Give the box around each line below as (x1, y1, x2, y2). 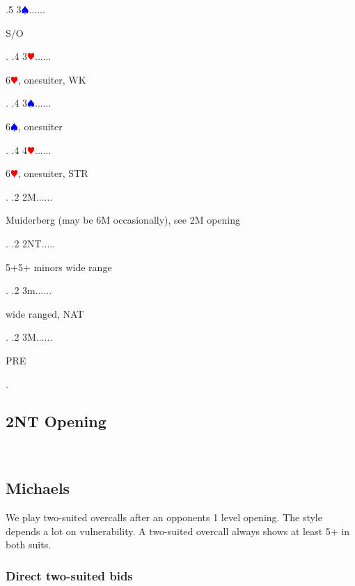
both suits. (6, 537, 52, 552)
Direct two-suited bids (6, 566, 133, 584)
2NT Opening (6, 410, 106, 432)
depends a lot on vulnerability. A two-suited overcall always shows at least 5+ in (6, 523, 350, 538)
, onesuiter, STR (17, 166, 88, 180)
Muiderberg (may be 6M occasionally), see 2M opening (6, 213, 241, 227)
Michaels (6, 477, 70, 499)
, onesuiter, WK (17, 72, 86, 86)
